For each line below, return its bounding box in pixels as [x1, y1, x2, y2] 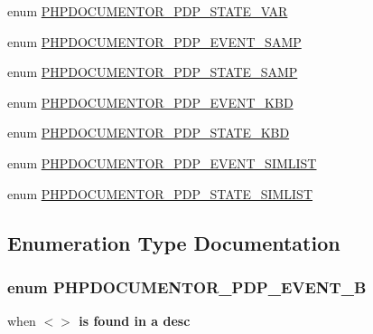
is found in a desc [79, 311, 191, 330]
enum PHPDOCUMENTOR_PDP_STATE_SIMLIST [7, 184, 313, 203]
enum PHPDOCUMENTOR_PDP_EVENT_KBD [7, 92, 294, 111]
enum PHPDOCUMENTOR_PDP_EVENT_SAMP [7, 32, 302, 51]
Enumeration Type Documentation [7, 228, 340, 256]
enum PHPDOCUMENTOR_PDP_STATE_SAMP [7, 62, 298, 81]
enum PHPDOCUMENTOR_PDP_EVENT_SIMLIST [7, 153, 317, 172]
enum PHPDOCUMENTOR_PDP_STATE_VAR [7, 2, 288, 20]
